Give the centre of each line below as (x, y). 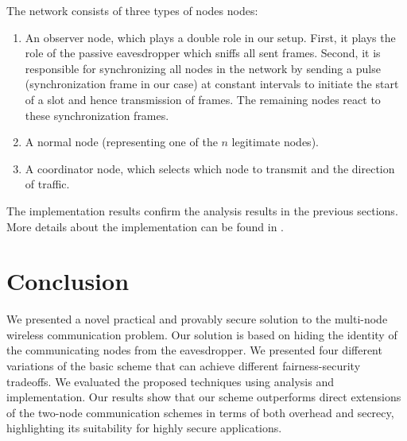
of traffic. (47, 184)
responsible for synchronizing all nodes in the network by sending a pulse (203, 68)
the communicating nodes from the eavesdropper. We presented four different (194, 350)
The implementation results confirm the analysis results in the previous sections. (202, 210)
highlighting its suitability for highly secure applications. (144, 428)
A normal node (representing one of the (121, 142)
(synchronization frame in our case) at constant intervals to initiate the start (212, 84)
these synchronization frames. (97, 115)
